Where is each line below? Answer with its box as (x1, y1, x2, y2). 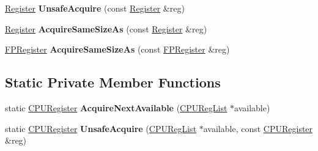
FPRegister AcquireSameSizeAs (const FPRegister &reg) (5, 43, 230, 56)
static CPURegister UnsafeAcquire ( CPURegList (5, 122, 197, 134)
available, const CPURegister (203, 122, 313, 134)
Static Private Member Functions (5, 73, 221, 92)
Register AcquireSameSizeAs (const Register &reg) (5, 22, 207, 35)
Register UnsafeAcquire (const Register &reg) (5, 2, 185, 14)
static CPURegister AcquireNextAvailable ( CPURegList (5, 101, 227, 114)
